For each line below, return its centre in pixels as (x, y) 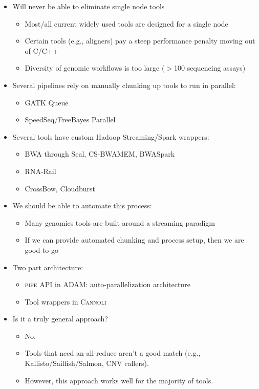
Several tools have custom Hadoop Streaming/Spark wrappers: (111, 136)
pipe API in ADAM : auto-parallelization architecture (107, 284)
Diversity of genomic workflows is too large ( (95, 68)
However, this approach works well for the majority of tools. (119, 380)
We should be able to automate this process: (82, 206)
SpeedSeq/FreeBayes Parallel (70, 120)
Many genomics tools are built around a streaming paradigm (120, 222)
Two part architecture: (48, 267)
